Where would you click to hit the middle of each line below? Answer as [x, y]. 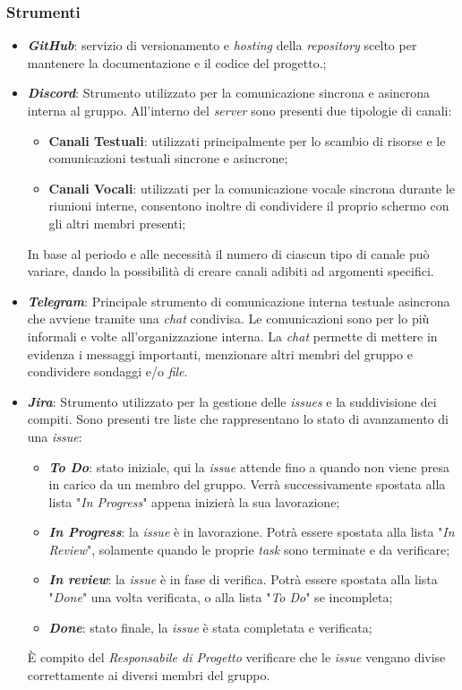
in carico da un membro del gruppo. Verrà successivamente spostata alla [247, 484]
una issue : [55, 436]
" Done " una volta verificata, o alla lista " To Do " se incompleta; [221, 597]
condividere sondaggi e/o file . [107, 371]
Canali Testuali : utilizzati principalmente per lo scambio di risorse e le [247, 140]
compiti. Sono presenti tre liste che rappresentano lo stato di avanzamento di [238, 419]
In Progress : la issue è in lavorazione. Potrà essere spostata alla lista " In [252, 532]
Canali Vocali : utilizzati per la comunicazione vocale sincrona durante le [252, 188]
